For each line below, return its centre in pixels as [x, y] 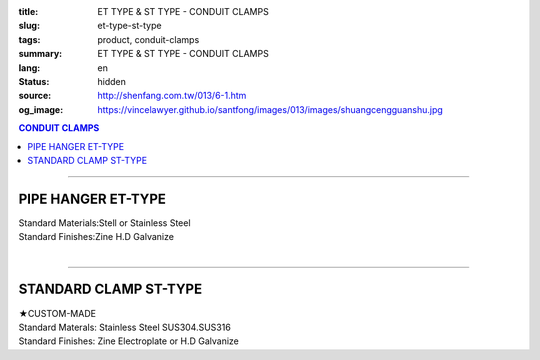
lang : [29, 67]
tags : [29, 39]
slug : [29, 26]
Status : [34, 81]
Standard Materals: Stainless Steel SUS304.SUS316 [125, 327]
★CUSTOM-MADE [57, 313]
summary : [40, 54]
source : [35, 96]
